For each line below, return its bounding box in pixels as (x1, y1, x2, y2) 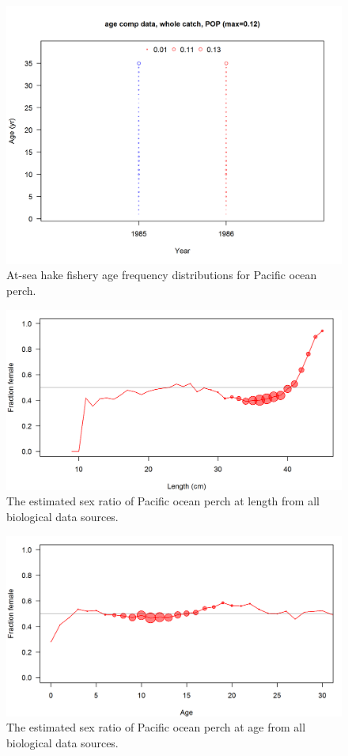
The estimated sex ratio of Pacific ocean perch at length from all (6, 493, 320, 509)
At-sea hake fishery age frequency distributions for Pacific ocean (6, 266, 317, 283)
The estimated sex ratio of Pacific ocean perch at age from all (6, 719, 306, 735)
